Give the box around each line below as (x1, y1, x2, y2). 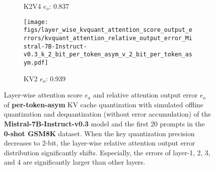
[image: (24, 18, 49, 25)
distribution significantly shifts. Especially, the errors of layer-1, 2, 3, (4, 147, 211, 157)
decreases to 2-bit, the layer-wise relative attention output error (4, 138, 195, 148)
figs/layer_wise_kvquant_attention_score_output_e (24, 26, 192, 34)
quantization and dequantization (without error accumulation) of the (4, 109, 211, 119)
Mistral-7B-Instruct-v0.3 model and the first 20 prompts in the (4, 118, 205, 128)
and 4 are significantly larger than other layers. (4, 157, 145, 167)
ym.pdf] (24, 59, 49, 66)
